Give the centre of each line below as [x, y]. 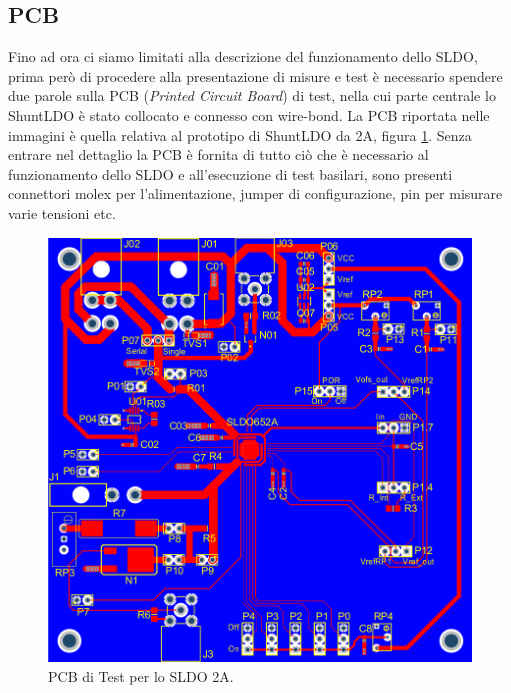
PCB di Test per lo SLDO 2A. [141, 675]
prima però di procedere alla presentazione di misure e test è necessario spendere [255, 75]
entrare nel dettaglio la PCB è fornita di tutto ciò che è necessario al [218, 154]
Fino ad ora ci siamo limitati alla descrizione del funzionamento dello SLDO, [243, 56]
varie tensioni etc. [62, 212]
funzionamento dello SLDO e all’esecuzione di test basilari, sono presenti [230, 173]
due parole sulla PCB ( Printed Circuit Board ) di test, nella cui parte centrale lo [252, 95]
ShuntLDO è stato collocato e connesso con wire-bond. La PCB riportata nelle [249, 114]
